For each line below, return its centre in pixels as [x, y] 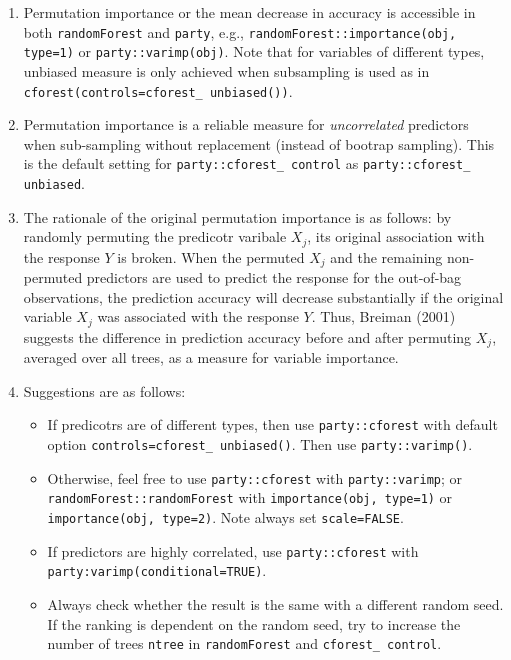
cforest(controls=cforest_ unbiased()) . [158, 90]
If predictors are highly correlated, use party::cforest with [233, 550]
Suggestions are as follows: [104, 390]
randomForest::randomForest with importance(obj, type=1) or [250, 497]
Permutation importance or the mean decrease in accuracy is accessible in [249, 12]
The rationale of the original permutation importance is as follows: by [237, 216]
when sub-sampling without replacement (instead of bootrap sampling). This [259, 143]
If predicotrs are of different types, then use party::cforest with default [272, 424]
